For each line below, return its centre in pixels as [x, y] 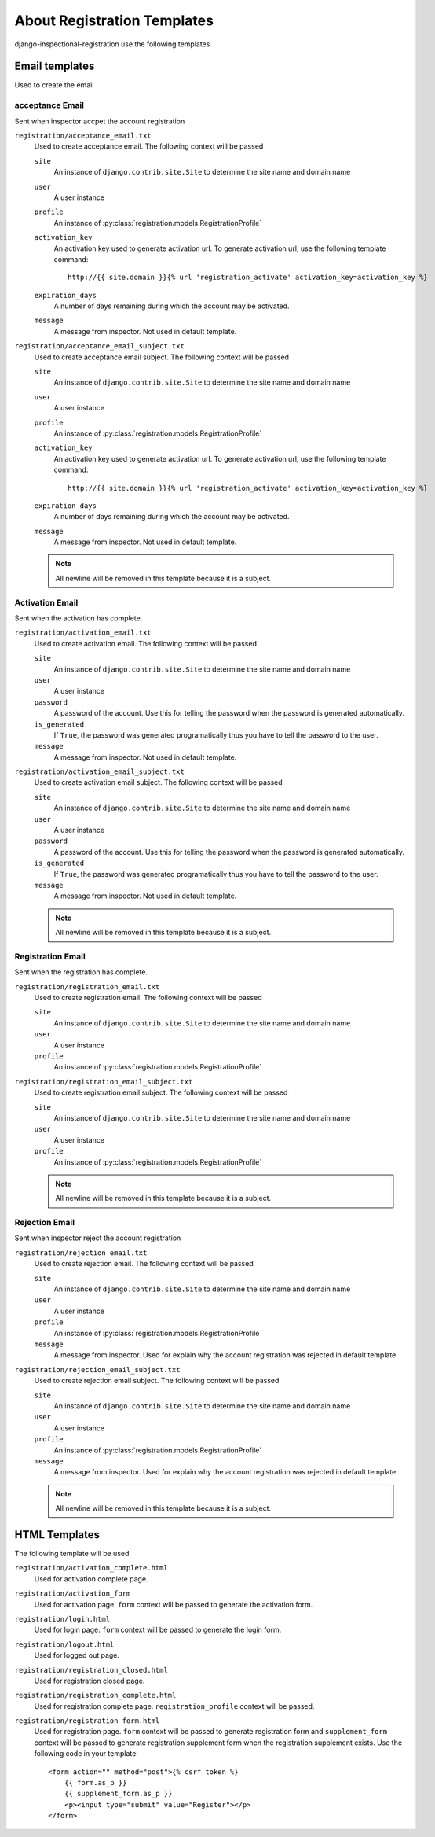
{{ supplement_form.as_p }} [118, 1794]
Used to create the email [54, 85]
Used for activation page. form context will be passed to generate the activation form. [174, 1604]
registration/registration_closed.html [91, 1670]
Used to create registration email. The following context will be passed [148, 998]
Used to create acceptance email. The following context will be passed [149, 146]
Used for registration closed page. [90, 1681]
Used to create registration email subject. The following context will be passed [161, 1092]
